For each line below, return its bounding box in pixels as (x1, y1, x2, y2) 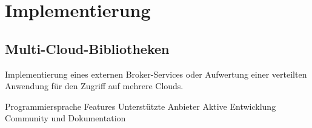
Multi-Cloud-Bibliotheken (5, 39, 170, 58)
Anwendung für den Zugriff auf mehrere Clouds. (5, 79, 184, 92)
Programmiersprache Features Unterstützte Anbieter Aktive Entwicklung (5, 99, 276, 112)
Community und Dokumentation (5, 112, 126, 124)
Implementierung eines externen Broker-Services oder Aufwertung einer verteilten (5, 67, 307, 80)
